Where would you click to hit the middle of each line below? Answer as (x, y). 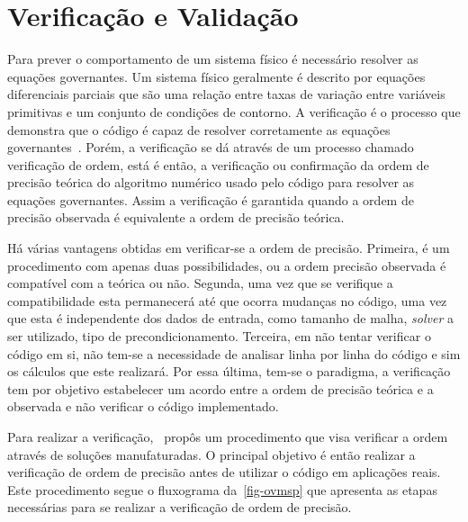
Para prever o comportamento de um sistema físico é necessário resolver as (213, 59)
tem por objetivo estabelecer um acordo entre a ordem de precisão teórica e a (220, 388)
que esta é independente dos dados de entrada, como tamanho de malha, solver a (230, 318)
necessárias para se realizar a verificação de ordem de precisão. (180, 507)
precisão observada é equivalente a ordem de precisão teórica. (176, 217)
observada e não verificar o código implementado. (143, 406)
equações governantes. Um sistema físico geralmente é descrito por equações (216, 76)
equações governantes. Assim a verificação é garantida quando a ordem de (211, 199)
